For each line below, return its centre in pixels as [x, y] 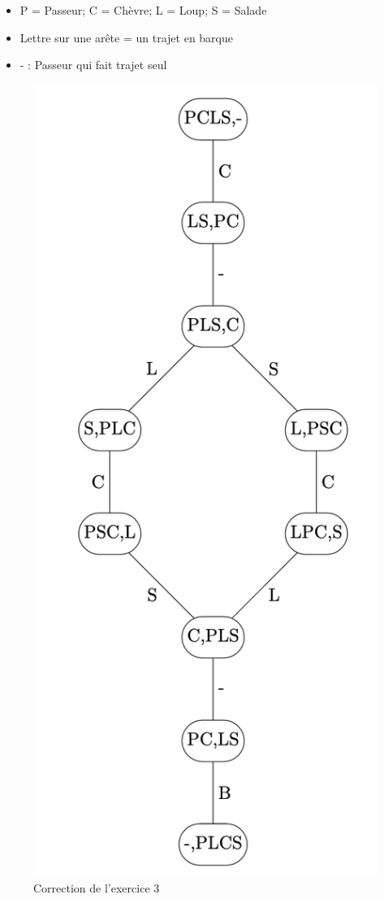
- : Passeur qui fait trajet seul [93, 65]
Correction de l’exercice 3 [97, 887]
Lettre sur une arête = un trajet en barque [126, 37]
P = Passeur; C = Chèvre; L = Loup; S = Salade [143, 10]
